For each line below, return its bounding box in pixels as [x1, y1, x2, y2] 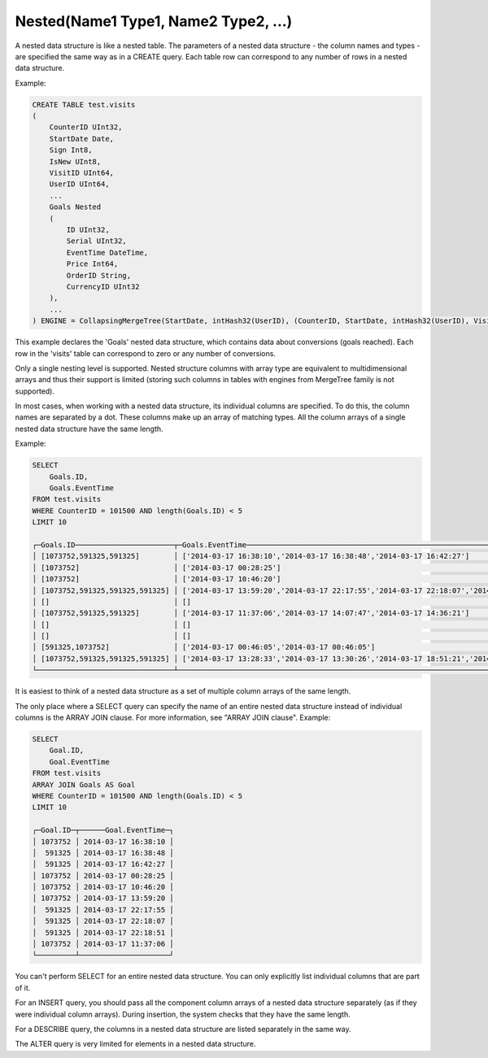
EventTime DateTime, [66, 248, 149, 257]
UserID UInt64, [49, 180, 110, 189]
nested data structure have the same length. [15, 424, 163, 433]
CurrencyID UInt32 [66, 281, 140, 291]
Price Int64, [66, 259, 119, 268]
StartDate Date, [49, 134, 114, 143]
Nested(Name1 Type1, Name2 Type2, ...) [15, 12, 293, 30]
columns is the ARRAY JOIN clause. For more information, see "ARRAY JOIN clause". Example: [15, 712, 331, 723]
